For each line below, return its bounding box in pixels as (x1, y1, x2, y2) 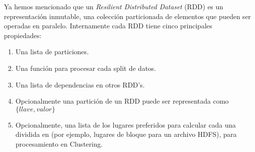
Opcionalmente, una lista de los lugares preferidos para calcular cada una (15, 119, 236, 130)
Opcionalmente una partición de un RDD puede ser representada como (15, 96, 229, 106)
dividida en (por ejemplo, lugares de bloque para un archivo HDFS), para (15, 129, 237, 139)
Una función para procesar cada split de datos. (15, 63, 156, 73)
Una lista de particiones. (15, 46, 89, 57)
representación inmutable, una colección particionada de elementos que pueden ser (4, 11, 251, 21)
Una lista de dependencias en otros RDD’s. (15, 79, 145, 89)
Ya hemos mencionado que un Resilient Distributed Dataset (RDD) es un (4, 1, 224, 11)
